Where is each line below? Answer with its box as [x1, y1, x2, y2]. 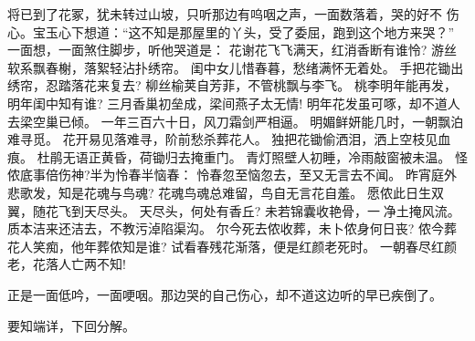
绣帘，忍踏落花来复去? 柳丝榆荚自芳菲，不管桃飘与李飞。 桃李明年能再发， [7, 76, 457, 95]
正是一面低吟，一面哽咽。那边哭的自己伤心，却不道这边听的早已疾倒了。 [7, 284, 442, 304]
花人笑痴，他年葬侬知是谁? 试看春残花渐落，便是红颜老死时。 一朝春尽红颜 [7, 236, 457, 255]
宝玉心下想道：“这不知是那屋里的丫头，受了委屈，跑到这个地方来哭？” [32, 22, 455, 41]
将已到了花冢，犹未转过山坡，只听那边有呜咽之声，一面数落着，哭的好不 [7, 5, 442, 23]
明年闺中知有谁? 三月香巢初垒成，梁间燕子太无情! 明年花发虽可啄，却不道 [7, 93, 448, 112]
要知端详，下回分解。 [7, 315, 135, 335]
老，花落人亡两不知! [7, 254, 126, 274]
